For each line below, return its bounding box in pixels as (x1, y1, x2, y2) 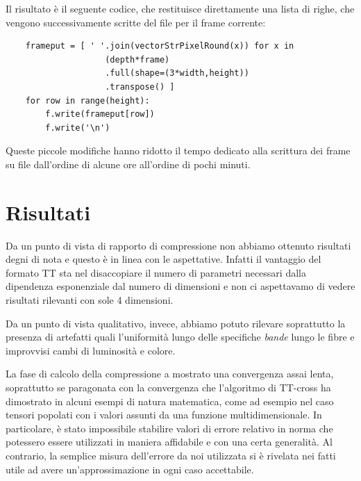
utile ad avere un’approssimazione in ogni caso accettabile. (6, 462, 254, 476)
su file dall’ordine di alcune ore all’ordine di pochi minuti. (6, 156, 251, 171)
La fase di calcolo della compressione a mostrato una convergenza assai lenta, (6, 366, 334, 381)
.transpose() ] (105, 81, 175, 92)
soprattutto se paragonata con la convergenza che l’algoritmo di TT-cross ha (6, 380, 331, 394)
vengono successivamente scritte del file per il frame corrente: (6, 15, 266, 29)
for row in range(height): (25, 95, 150, 106)
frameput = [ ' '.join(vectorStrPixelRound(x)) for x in (25, 41, 294, 51)
